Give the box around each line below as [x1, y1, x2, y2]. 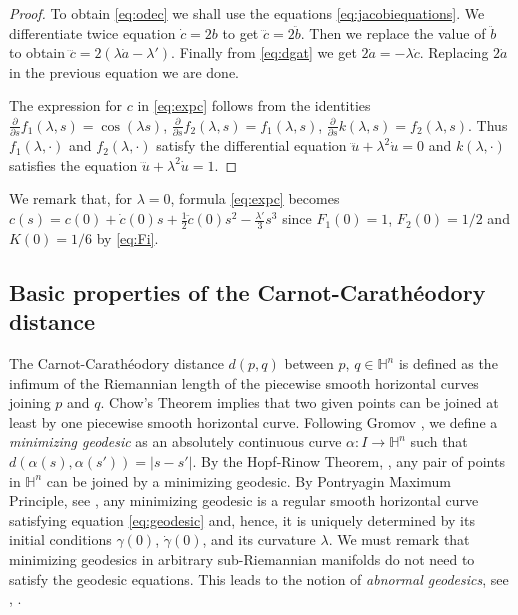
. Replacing [419, 42, 489, 63]
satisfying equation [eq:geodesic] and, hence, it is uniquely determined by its [9, 509, 475, 530]
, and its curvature [202, 529, 316, 550]
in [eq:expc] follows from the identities [137, 95, 371, 116]
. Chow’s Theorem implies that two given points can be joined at [100, 392, 499, 413]
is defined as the [398, 353, 498, 374]
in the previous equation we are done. [9, 61, 239, 82]
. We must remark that [328, 529, 470, 550]
